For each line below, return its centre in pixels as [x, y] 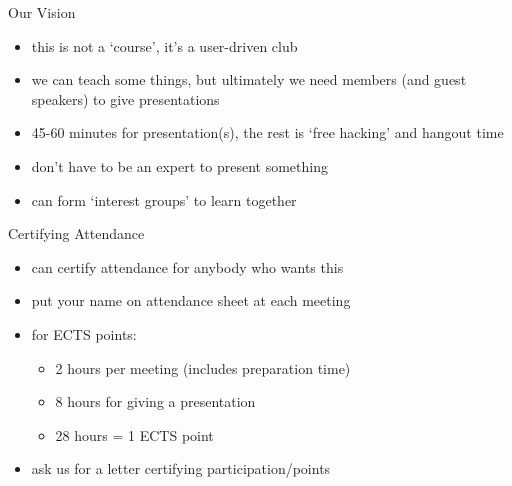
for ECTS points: [84, 333]
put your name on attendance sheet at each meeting [191, 300]
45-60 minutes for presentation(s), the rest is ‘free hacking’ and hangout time [267, 132]
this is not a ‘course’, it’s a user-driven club [164, 45]
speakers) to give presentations [125, 98]
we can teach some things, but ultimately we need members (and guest [249, 79]
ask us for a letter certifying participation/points [181, 468]
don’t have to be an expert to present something [179, 165]
